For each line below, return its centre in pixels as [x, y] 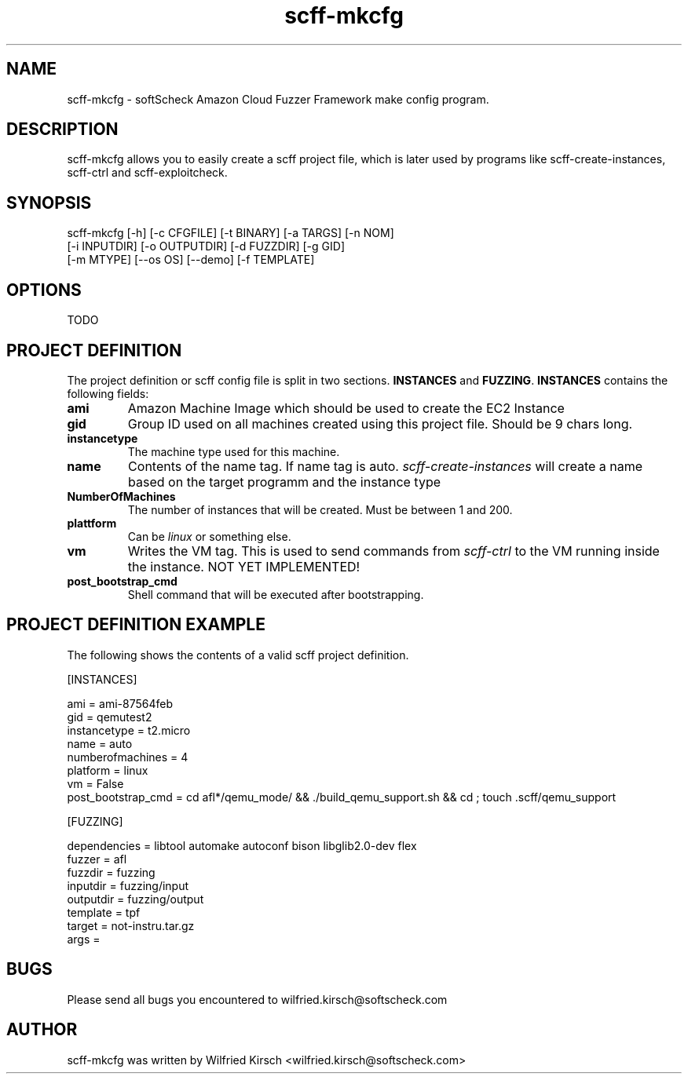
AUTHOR [42, 1030]
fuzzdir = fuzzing [111, 872]
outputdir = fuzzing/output [135, 899]
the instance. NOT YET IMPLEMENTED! [244, 566]
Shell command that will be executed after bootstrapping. [276, 594]
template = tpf [104, 912]
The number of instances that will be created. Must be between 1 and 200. [320, 509]
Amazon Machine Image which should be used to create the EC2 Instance [346, 408]
